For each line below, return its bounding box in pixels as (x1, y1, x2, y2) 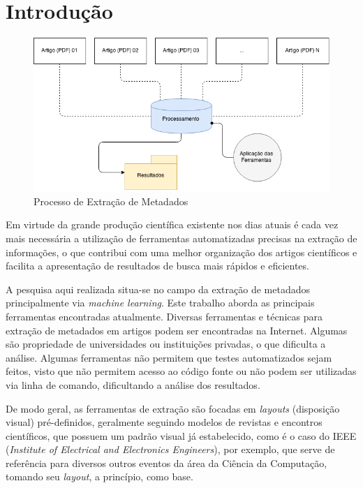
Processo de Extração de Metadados (34, 193, 188, 208)
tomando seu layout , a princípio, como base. (6, 469, 193, 484)
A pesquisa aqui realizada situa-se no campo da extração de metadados (6, 281, 310, 296)
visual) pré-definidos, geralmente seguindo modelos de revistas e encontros (6, 415, 323, 429)
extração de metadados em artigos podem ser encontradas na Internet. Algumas (6, 323, 348, 337)
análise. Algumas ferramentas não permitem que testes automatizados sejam (6, 350, 332, 364)
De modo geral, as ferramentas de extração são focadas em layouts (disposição (6, 401, 340, 415)
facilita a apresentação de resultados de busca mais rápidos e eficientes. (6, 258, 309, 273)
